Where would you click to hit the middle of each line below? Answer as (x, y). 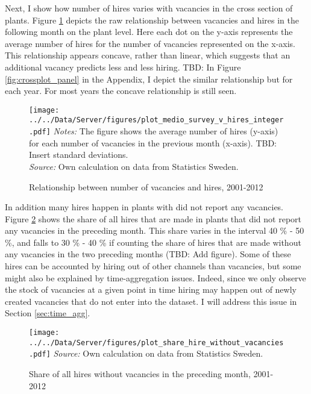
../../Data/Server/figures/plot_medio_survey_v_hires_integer (156, 120)
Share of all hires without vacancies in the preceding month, (140, 374)
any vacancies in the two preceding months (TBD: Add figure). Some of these (148, 254)
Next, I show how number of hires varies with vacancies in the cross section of (149, 8)
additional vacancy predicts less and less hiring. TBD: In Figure (123, 67)
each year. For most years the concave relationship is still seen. (121, 91)
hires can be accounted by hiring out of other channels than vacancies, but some (153, 266)
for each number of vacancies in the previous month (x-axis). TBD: (153, 142)
